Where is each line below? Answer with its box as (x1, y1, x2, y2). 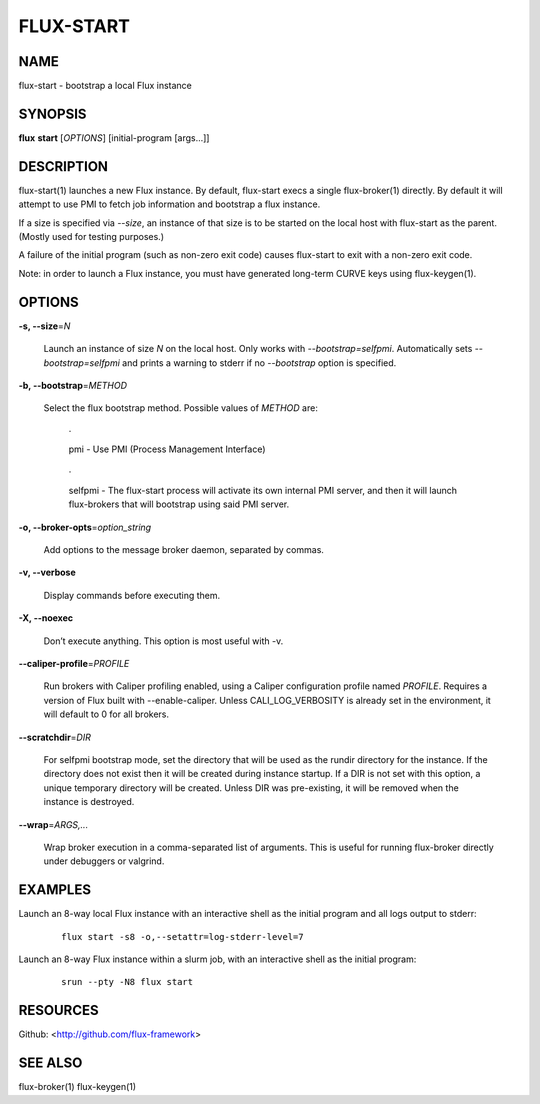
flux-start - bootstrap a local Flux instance (18, 80, 192, 92)
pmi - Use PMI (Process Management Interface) (68, 443, 266, 455)
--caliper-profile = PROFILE (18, 657, 130, 669)
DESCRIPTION (18, 158, 109, 175)
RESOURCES (18, 1002, 99, 1019)
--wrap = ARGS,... (18, 818, 89, 830)
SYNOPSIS (18, 105, 87, 122)
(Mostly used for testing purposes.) (18, 231, 165, 243)
